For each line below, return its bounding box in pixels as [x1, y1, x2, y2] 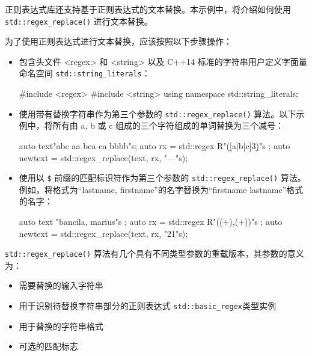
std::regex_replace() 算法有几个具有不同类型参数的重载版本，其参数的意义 [5, 247, 304, 260]
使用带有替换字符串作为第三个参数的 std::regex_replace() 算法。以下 [19, 107, 296, 120]
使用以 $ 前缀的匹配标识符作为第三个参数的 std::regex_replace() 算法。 [19, 171, 306, 184]
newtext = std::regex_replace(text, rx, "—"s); [19, 151, 188, 164]
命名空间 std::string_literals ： [19, 67, 150, 79]
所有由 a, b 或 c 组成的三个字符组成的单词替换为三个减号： [52, 119, 284, 132]
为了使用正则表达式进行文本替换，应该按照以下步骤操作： [5, 35, 232, 48]
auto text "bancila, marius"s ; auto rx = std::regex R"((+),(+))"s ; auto [19, 215, 283, 227]
